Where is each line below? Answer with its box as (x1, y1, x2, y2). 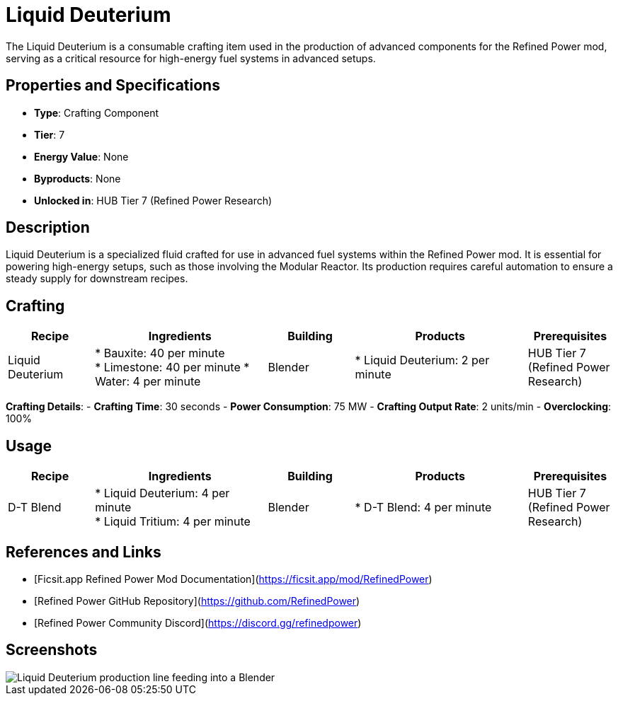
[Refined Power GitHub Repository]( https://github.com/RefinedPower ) (34, 594, 360, 607)
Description (6, 219, 90, 237)
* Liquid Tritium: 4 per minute (95, 514, 251, 529)
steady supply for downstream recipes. (6, 272, 188, 285)
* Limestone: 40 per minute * (95, 360, 250, 375)
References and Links (6, 543, 161, 561)
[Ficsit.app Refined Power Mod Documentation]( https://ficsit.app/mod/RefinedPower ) (34, 572, 433, 585)
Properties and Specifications (6, 76, 220, 95)
